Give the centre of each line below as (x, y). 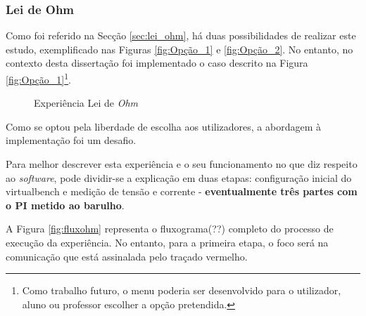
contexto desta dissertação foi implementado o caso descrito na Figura (157, 63)
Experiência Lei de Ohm (86, 103)
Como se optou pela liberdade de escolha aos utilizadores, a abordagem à (164, 126)
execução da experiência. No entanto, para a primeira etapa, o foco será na (167, 242)
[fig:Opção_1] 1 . (38, 78)
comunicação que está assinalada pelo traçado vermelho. (127, 256)
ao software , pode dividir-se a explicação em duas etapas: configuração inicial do (179, 177)
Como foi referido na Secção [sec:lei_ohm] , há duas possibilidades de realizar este (181, 35)
